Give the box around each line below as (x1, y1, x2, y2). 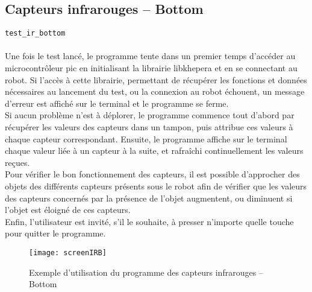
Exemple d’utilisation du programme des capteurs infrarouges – (29, 265, 263, 278)
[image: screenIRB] (29, 248, 107, 257)
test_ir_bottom (5, 29, 66, 38)
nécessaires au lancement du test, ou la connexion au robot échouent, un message (5, 85, 305, 98)
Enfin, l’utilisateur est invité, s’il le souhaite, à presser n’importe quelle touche (5, 215, 294, 227)
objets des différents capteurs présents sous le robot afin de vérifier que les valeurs (5, 179, 307, 192)
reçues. (5, 156, 30, 168)
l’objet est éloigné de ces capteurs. (5, 203, 131, 216)
